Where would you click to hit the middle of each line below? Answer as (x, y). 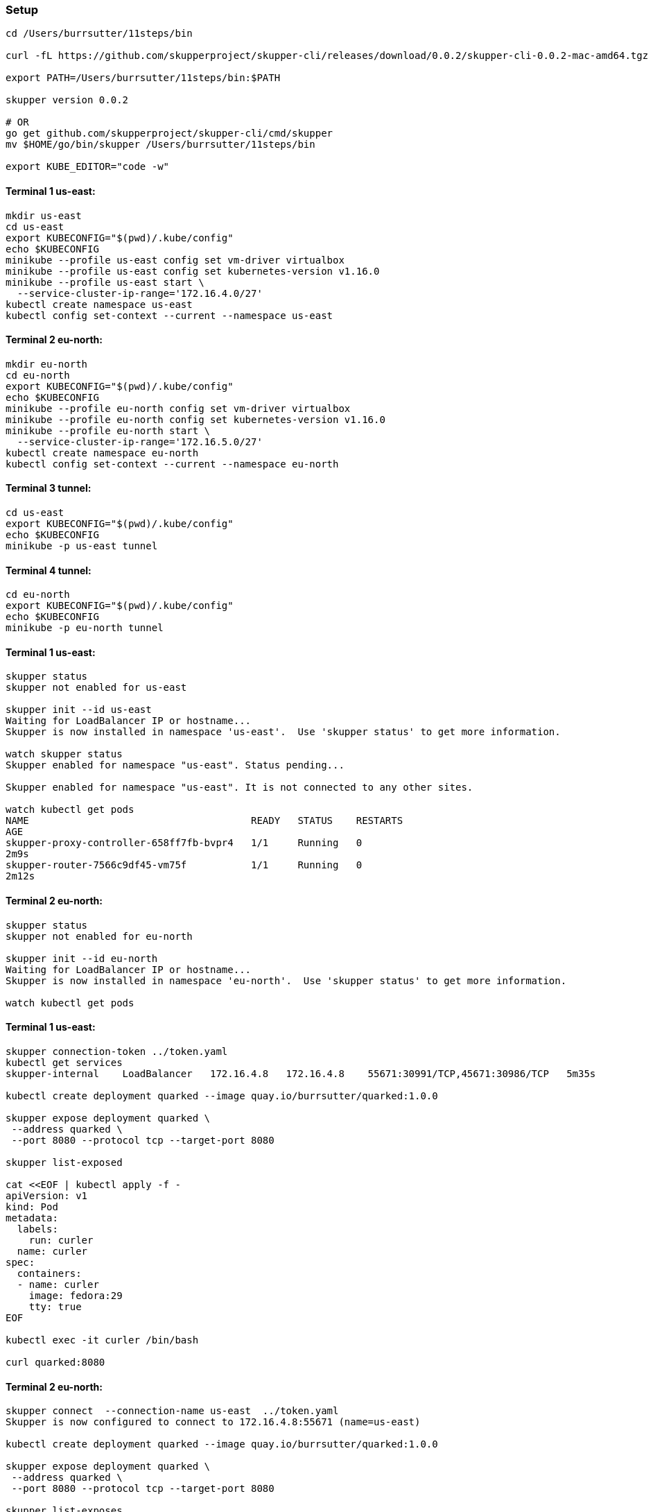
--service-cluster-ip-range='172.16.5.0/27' (140, 441)
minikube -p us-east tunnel (82, 546)
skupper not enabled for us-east (96, 688)
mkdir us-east (44, 215)
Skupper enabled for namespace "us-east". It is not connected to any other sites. (240, 788)
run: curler (61, 1240)
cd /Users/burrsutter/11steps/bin (99, 34)
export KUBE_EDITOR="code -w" (88, 167)
